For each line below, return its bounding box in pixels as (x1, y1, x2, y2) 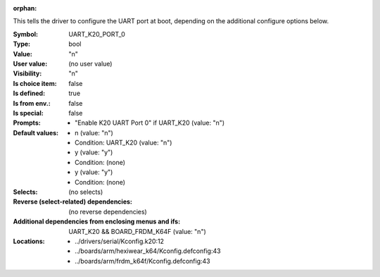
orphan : (13, 4, 37, 12)
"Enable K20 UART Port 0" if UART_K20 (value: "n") (75, 118, 225, 127)
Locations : (13, 237, 45, 245)
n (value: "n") (75, 128, 114, 137)
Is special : (13, 109, 44, 117)
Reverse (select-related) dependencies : (13, 197, 133, 206)
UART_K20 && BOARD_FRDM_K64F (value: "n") (68, 227, 207, 235)
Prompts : (13, 118, 42, 127)
